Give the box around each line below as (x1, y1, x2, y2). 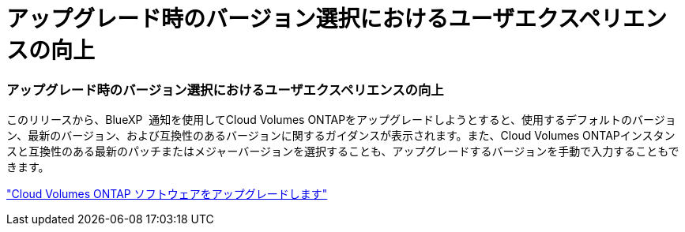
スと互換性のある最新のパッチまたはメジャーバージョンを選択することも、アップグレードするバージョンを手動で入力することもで (6, 144, 679, 159)
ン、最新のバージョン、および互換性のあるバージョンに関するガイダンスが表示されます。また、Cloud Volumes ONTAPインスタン (6, 129, 676, 143)
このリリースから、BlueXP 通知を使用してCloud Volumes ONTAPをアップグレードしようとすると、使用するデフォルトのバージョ (6, 113, 676, 127)
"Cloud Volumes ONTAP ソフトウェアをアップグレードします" (6, 187, 328, 201)
